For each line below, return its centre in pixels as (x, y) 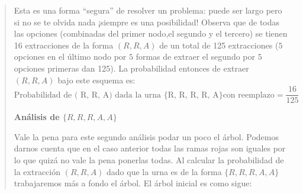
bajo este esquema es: (96, 80)
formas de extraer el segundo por (196, 56)
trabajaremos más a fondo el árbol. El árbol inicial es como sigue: (133, 183)
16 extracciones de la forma (64, 45)
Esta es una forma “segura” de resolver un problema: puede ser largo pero (148, 10)
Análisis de (37, 117)
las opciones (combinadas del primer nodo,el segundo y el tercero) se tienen (151, 33)
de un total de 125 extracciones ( (219, 45)
